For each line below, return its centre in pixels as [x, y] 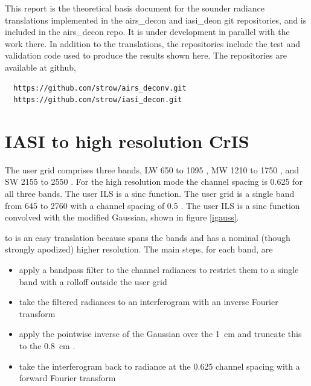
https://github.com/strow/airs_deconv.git [100, 88]
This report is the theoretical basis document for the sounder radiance [135, 8]
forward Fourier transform [67, 378]
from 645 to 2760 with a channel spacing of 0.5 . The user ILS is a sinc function [152, 205]
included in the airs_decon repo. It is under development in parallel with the [147, 32]
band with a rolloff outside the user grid [93, 281]
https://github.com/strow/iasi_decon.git [98, 100]
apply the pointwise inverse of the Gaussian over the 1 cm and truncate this [160, 334]
